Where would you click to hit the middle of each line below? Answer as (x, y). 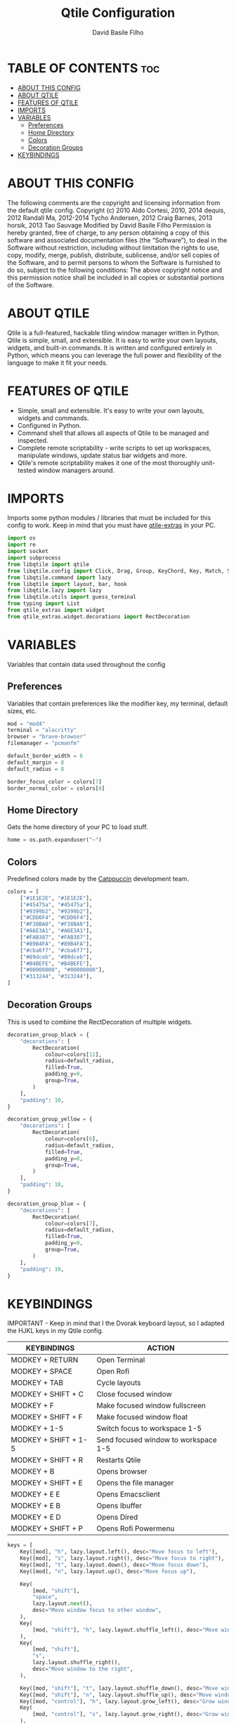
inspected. (33, 440)
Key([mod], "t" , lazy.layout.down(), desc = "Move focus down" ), (114, 1565)
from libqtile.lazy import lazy (54, 591)
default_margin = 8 (36, 762)
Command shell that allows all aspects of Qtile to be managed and (113, 433)
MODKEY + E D (36, 1517)
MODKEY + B (33, 1471)
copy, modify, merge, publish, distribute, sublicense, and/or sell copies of (113, 255)
